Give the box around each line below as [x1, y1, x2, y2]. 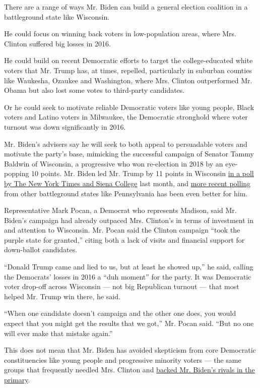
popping [4, 168, 29, 179]
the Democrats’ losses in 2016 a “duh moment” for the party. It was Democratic [4, 271, 251, 282]
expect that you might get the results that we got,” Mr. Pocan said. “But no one [4, 318, 254, 328]
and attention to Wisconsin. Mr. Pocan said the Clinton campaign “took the [4, 225, 240, 235]
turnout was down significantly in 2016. [4, 121, 126, 132]
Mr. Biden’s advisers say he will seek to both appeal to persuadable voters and [4, 138, 247, 149]
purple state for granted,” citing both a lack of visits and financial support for [4, 234, 245, 245]
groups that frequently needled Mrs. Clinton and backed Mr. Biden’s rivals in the [4, 364, 255, 375]
